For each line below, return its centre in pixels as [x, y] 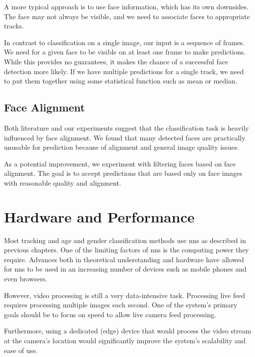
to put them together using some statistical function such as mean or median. [121, 81]
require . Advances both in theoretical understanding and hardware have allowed [124, 259]
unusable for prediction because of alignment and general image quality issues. [122, 147]
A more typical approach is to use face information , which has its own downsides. [126, 6]
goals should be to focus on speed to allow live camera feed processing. [110, 314]
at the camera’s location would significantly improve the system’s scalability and [125, 340]
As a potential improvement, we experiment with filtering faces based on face [120, 163]
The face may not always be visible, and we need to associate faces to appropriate [127, 16]
